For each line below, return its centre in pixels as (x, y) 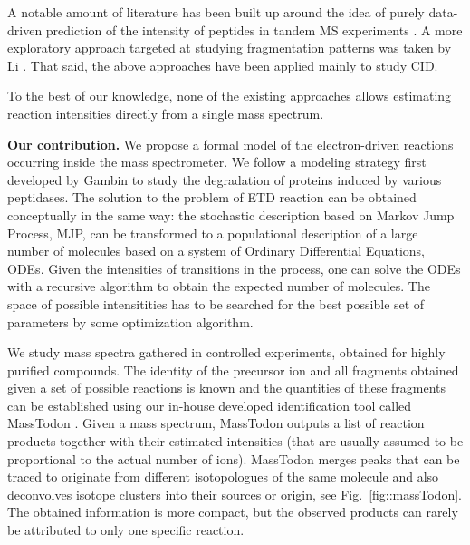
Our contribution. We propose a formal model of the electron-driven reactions (230, 144)
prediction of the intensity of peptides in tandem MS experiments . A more (254, 29)
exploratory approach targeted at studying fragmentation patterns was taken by (230, 48)
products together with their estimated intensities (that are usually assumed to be (235, 441)
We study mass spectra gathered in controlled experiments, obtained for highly (226, 352)
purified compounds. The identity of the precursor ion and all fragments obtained (233, 370)
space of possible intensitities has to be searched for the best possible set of (216, 303)
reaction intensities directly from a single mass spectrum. (166, 113)
